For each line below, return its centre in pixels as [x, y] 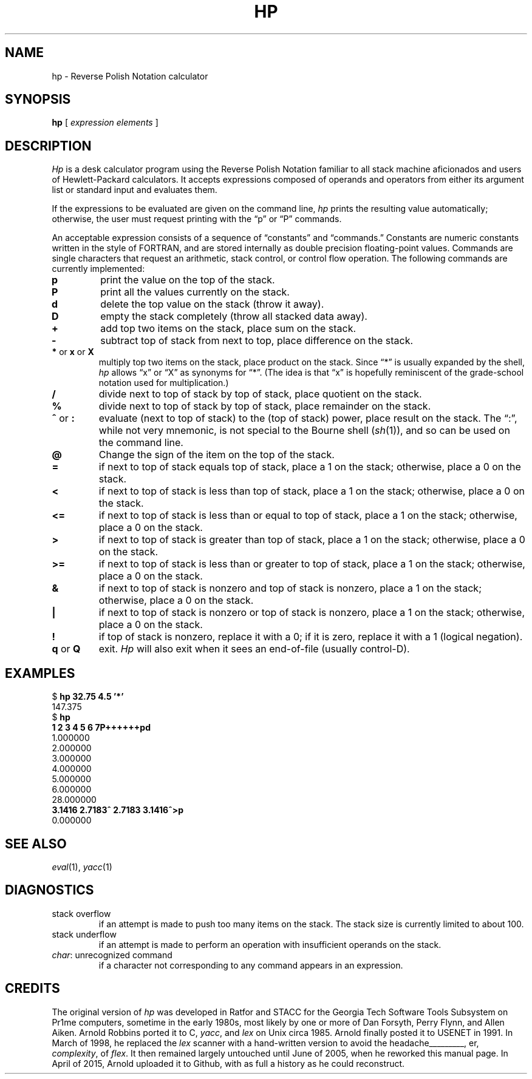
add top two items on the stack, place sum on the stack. [228, 329]
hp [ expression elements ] [105, 123]
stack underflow [84, 934]
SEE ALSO [36, 844]
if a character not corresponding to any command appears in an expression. [251, 965]
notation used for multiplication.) [164, 383]
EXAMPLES [40, 673]
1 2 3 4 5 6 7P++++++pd [101, 728]
